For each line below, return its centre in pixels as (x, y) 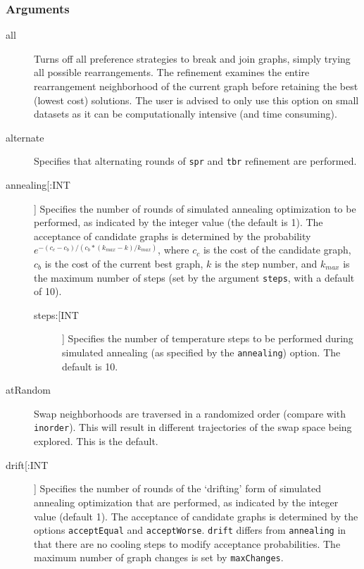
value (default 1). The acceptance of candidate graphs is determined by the (196, 516)
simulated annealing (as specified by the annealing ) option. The (201, 352)
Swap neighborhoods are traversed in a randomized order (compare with (190, 413)
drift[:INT (27, 464)
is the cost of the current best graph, (124, 263)
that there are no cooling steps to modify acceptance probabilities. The (187, 543)
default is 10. (90, 366)
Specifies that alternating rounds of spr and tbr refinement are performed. (195, 161)
